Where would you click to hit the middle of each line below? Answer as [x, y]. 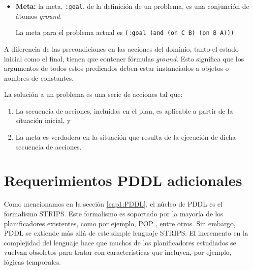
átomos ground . [39, 15]
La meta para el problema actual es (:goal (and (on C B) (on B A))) [125, 32]
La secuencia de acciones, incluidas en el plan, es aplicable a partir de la [124, 110]
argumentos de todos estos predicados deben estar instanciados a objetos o [116, 68]
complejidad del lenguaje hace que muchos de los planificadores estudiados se [120, 242]
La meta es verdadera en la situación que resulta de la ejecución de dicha [126, 137]
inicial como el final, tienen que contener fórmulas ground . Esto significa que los [124, 58]
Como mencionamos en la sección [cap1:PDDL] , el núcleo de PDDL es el [113, 204]
